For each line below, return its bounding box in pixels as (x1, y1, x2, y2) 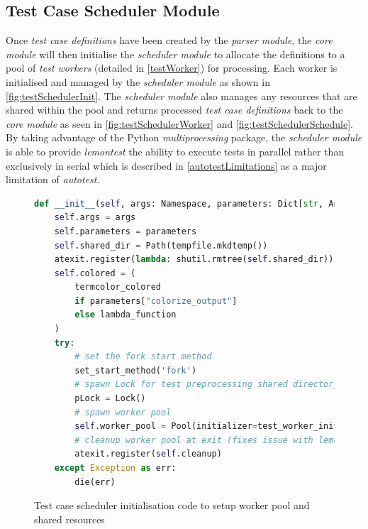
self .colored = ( (54, 268, 136, 278)
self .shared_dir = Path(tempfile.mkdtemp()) (54, 240, 268, 251)
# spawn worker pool (74, 407, 172, 418)
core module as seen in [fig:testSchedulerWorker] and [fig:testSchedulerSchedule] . (6, 116, 353, 131)
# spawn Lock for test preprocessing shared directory (74, 379, 339, 390)
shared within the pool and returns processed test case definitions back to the (6, 102, 343, 117)
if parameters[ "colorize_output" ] (74, 295, 238, 306)
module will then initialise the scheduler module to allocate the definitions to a (6, 46, 345, 61)
